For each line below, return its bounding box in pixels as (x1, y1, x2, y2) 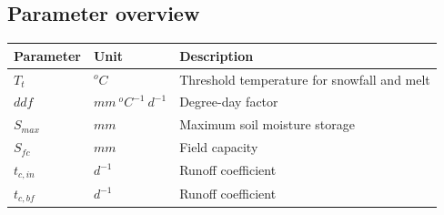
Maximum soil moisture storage (179, 115, 355, 134)
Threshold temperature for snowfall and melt (179, 69, 430, 88)
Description (179, 46, 254, 65)
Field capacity (179, 138, 258, 157)
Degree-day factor (179, 92, 278, 111)
